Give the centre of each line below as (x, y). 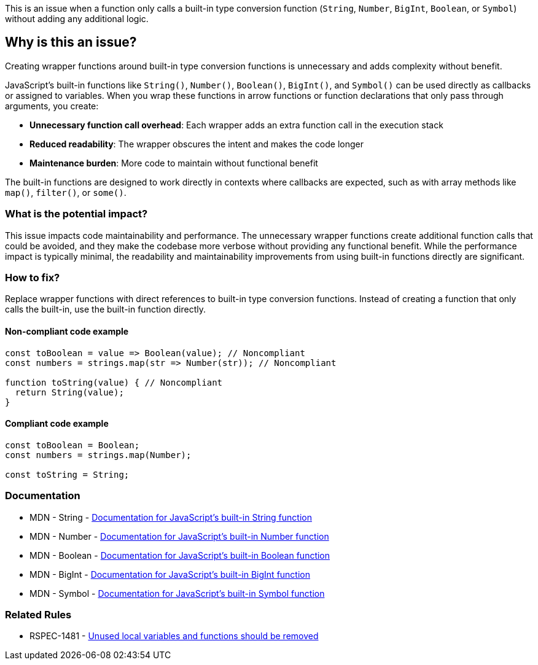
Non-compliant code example (67, 331)
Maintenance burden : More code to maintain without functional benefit (174, 163)
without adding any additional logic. (77, 19)
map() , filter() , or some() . (66, 192)
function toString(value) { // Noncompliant (114, 382)
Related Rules (38, 614)
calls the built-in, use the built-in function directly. (105, 309)
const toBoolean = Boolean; (72, 445)
